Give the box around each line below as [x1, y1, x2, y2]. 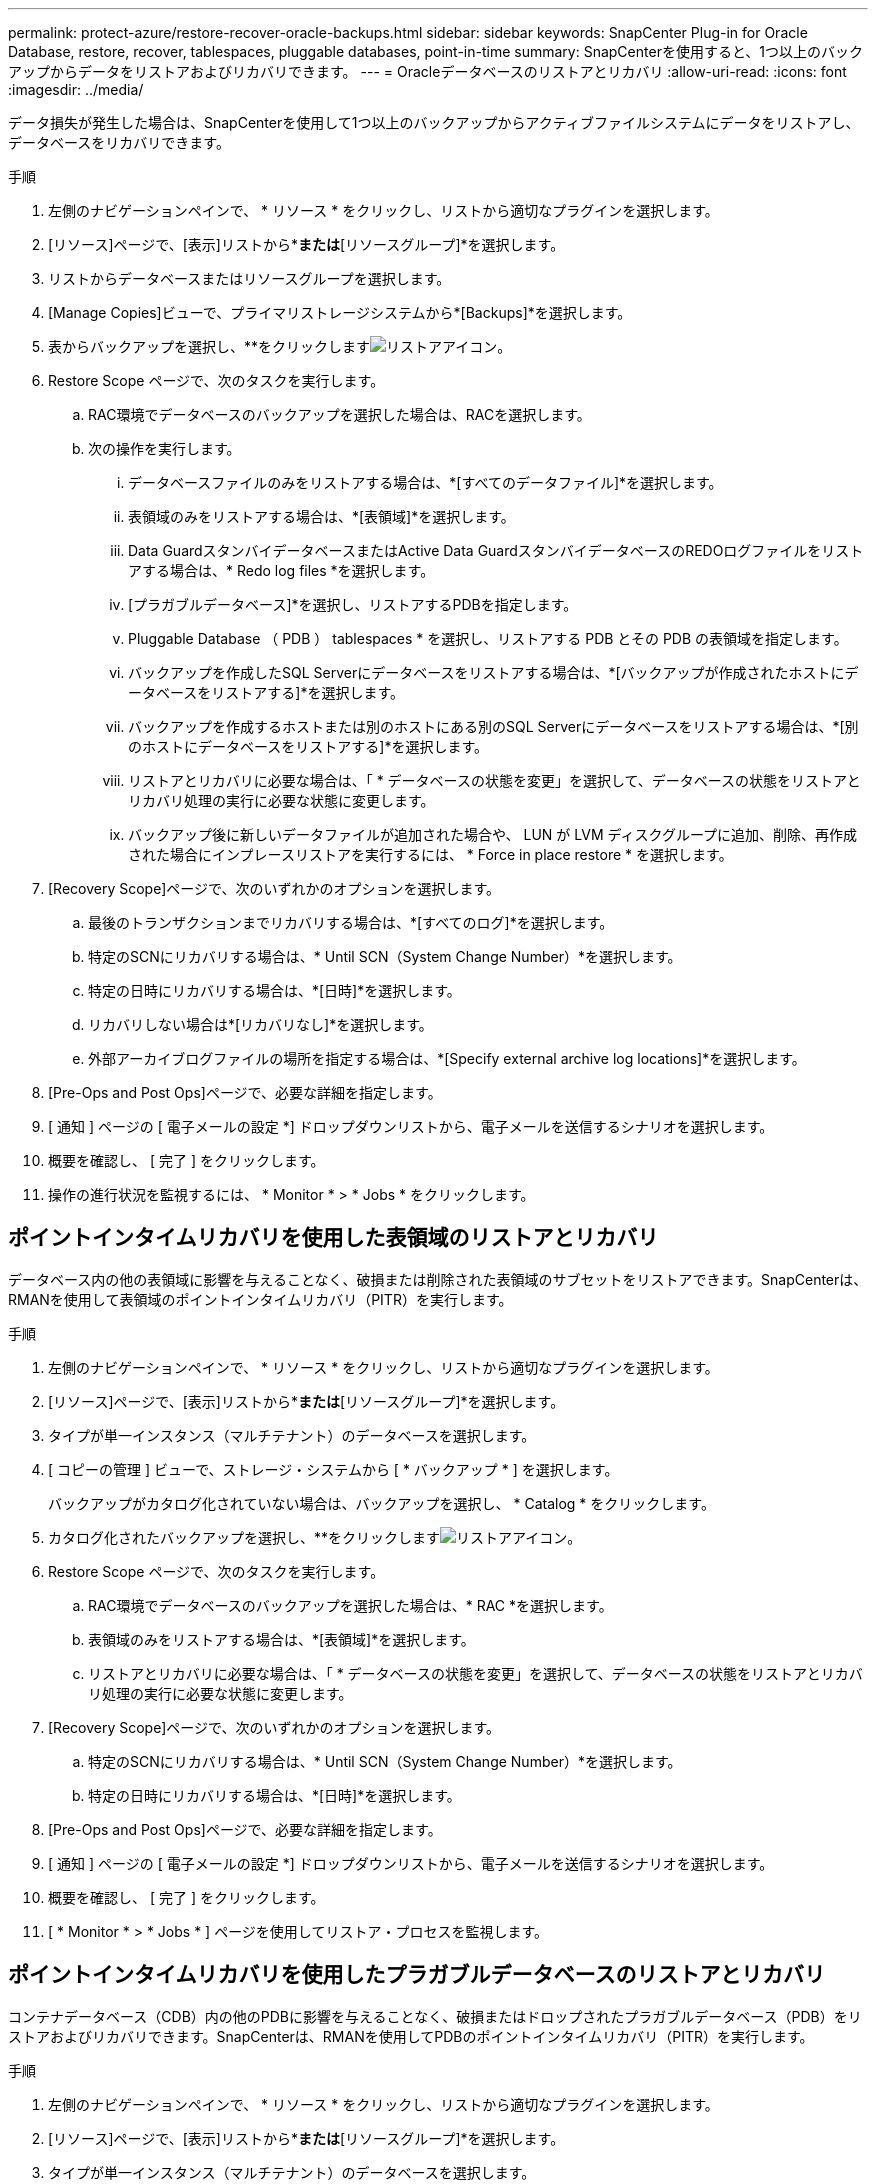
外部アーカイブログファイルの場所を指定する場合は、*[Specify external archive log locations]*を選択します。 [88, 1050, 806, 1067]
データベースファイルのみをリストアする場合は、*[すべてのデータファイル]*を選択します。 [128, 474, 723, 491]
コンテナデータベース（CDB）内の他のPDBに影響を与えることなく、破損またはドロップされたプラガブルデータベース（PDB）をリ [8, 2007, 862, 2025]
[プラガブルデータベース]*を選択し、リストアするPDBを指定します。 [128, 596, 578, 613]
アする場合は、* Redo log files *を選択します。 [128, 562, 435, 579]
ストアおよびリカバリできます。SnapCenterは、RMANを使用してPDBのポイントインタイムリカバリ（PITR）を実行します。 [8, 2027, 814, 2045]
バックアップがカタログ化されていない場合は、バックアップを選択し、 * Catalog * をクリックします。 [48, 1494, 715, 1512]
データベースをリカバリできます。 [8, 134, 230, 151]
